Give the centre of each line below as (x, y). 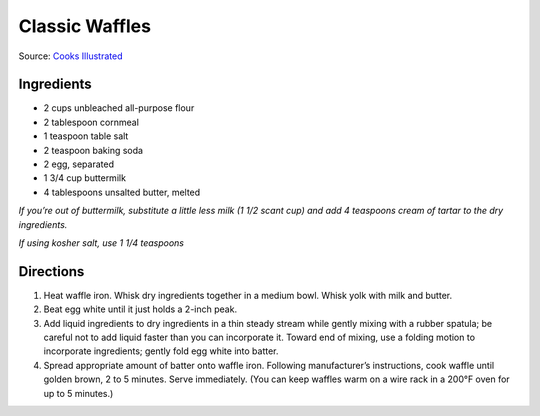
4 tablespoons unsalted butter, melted (122, 192)
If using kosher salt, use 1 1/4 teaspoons (101, 242)
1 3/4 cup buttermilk (85, 178)
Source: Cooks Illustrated (70, 56)
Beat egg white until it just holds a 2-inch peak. (140, 309)
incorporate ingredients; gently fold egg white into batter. (161, 351)
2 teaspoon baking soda (93, 150)
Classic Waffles (85, 26)
